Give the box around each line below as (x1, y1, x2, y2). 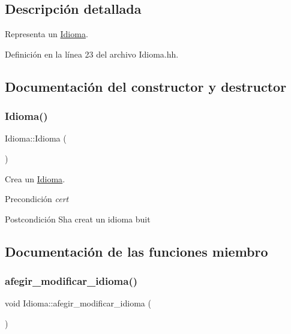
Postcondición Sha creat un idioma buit (5, 212, 151, 225)
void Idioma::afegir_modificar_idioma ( (5, 297, 151, 309)
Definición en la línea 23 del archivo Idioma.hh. (5, 47, 179, 60)
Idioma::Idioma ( (5, 132, 67, 145)
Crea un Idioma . (5, 172, 65, 185)
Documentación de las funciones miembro (5, 242, 268, 260)
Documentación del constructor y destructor (5, 77, 287, 95)
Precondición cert (5, 192, 69, 205)
